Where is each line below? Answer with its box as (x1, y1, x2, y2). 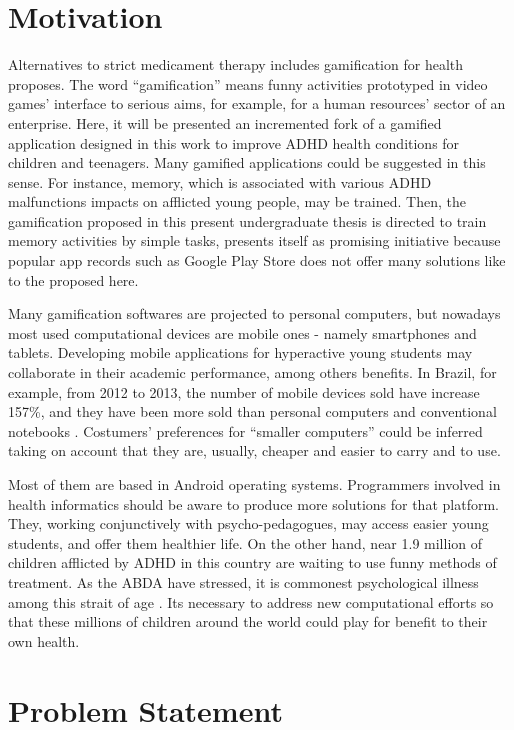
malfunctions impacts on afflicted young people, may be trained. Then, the (8, 191, 466, 212)
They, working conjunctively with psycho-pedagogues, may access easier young (8, 513, 489, 534)
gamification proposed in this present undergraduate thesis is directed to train (8, 210, 487, 231)
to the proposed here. (8, 269, 139, 290)
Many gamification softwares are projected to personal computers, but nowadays (8, 303, 501, 324)
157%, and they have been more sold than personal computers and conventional (8, 401, 497, 422)
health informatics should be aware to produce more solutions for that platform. (8, 493, 499, 514)
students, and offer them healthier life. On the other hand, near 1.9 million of (8, 532, 483, 553)
